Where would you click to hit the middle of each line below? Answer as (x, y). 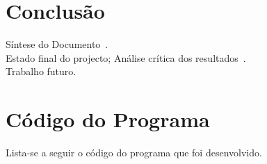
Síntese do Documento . (57, 44)
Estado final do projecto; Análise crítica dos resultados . (126, 57)
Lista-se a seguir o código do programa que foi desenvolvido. (134, 153)
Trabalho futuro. (41, 71)
